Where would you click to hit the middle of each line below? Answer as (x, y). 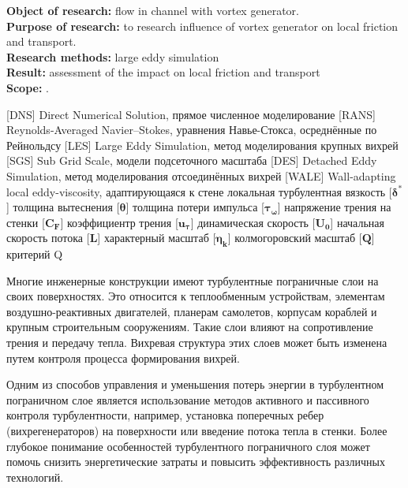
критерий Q (35, 254)
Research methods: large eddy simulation (113, 56)
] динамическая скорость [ (253, 222)
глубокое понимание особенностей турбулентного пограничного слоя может (188, 446)
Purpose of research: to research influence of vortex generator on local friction (202, 26)
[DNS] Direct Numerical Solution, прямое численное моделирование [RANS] (191, 114)
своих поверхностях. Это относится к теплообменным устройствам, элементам (196, 296)
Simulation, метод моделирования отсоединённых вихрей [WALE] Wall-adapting (201, 175)
